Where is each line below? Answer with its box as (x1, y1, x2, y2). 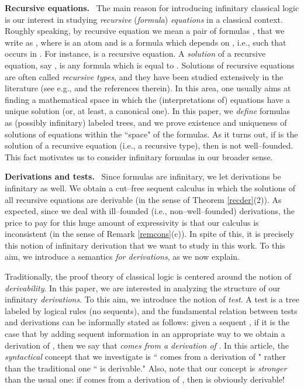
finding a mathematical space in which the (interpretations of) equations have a (5, 93, 290, 105)
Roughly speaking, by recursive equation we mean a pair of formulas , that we (5, 25, 285, 37)
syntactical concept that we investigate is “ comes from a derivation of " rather (5, 350, 286, 363)
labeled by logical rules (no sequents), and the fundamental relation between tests (5, 304, 298, 316)
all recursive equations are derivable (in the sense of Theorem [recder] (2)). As (5, 193, 282, 205)
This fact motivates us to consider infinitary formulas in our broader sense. (5, 150, 273, 163)
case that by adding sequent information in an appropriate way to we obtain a (5, 328, 285, 340)
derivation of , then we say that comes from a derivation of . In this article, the (5, 339, 289, 351)
